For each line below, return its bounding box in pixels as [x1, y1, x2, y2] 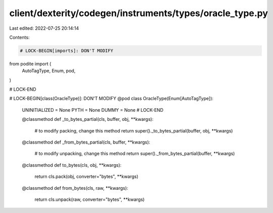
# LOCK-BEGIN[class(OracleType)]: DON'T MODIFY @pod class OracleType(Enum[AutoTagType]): [9, 96, 214, 102]
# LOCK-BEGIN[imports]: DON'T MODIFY [20, 48, 114, 53]
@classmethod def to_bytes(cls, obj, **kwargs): [22, 162, 122, 168]
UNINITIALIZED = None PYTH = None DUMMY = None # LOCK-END [22, 107, 163, 113]
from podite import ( [9, 60, 51, 66]
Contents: [9, 34, 30, 40]
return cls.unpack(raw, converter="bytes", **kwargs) [34, 196, 145, 202]
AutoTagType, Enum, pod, [22, 68, 76, 74]
